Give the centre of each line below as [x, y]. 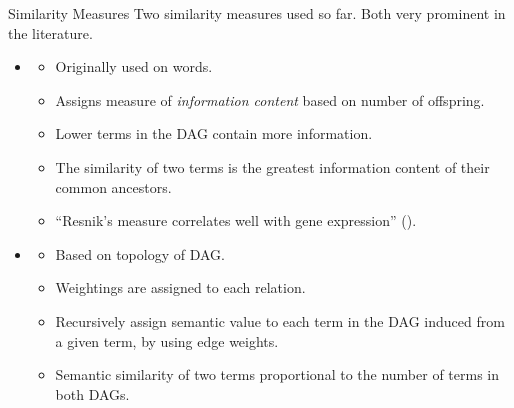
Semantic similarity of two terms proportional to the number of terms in [277, 374]
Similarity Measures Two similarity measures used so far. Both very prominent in [257, 13]
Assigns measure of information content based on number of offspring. [270, 99]
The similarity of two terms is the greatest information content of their [272, 166]
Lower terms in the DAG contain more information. [214, 133]
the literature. [50, 32]
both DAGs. [92, 393]
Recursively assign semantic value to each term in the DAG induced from [280, 320]
